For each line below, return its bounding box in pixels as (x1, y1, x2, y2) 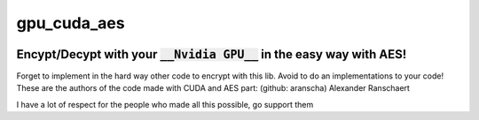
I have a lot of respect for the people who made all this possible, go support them (16, 99, 314, 109)
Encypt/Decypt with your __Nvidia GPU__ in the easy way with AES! (16, 47, 407, 62)
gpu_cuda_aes (16, 13, 125, 33)
